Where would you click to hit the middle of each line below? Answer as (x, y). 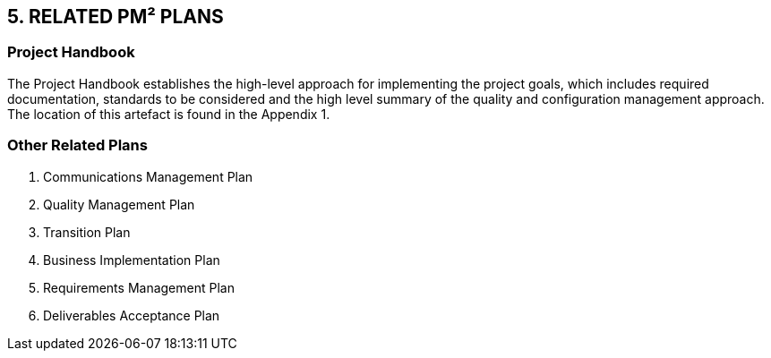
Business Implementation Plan (132, 260)
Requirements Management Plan (139, 287)
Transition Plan (87, 232)
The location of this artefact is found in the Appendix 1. (169, 114)
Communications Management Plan (148, 176)
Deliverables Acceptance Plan (132, 315)
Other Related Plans (77, 145)
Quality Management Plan (119, 204)
